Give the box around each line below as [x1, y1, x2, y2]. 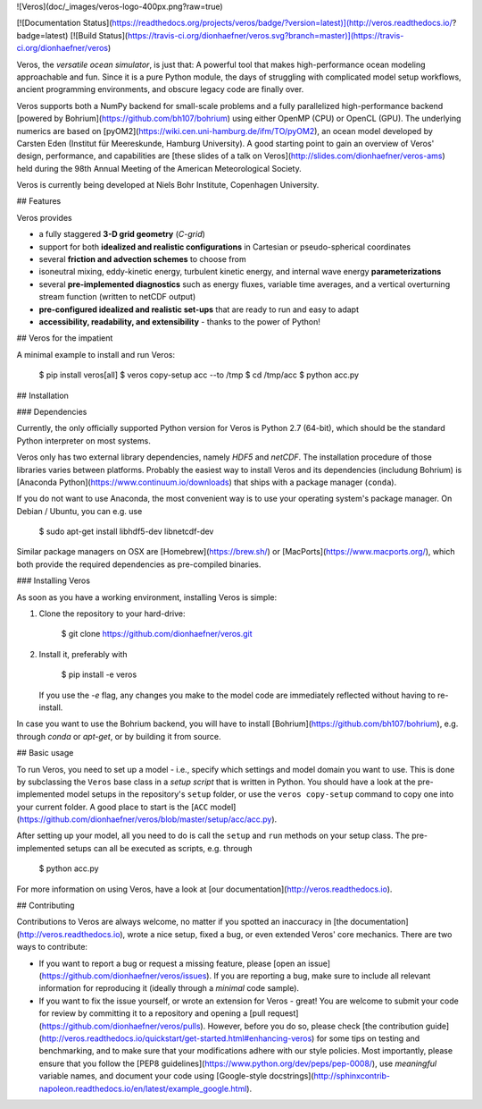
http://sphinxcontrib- [313, 1071, 390, 1081]
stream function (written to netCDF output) [38, 292, 196, 302]
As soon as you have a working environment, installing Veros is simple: [16, 591, 277, 603]
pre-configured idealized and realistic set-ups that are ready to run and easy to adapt [38, 304, 359, 315]
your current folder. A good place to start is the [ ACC [16, 801, 209, 812]
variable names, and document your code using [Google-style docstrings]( [38, 1071, 314, 1081]
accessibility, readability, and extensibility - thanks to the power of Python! [38, 316, 321, 326]
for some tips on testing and [316, 1033, 420, 1044]
